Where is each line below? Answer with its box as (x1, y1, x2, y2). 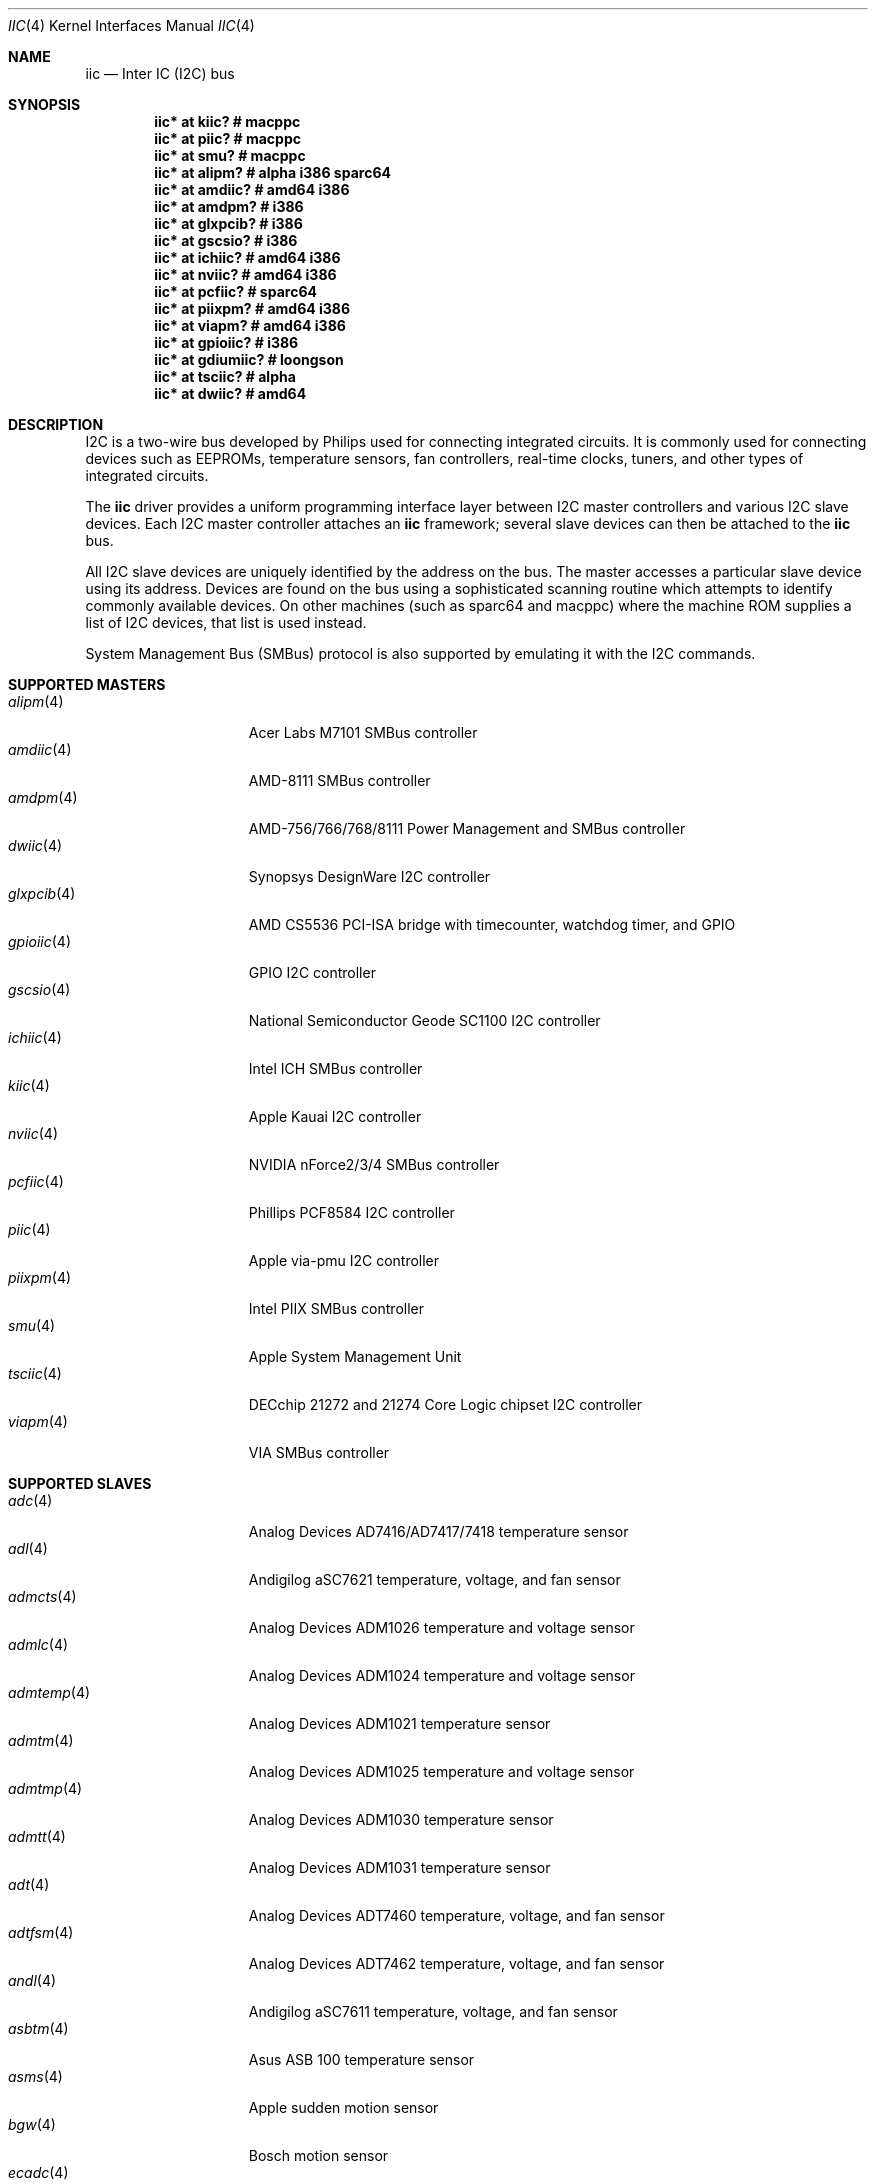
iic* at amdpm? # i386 (154, 198, 304, 215)
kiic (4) (8, 1077, 50, 1094)
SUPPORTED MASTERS (8, 676, 166, 693)
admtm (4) (8, 1732, 74, 1749)
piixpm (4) (8, 1269, 72, 1286)
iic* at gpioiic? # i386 (154, 334, 299, 351)
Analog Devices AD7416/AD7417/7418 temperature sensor (248, 1523, 629, 1540)
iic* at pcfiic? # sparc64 (154, 283, 317, 300)
